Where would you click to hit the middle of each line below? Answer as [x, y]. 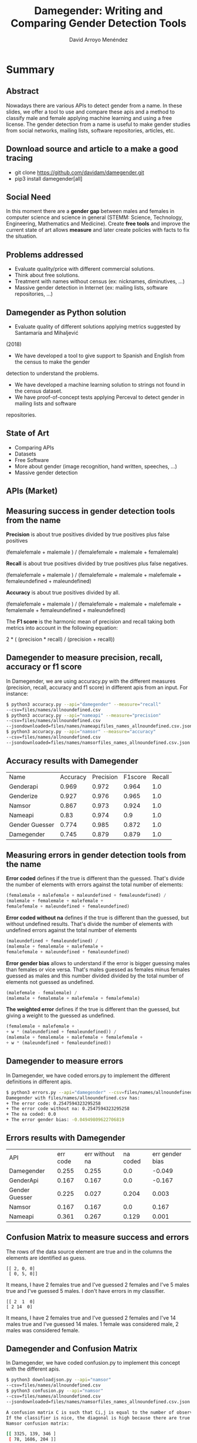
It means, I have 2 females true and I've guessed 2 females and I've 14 [91, 1318]
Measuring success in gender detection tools [91, 511]
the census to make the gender [52, 362]
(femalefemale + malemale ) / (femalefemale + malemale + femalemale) [92, 552]
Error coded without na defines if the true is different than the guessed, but [98, 918]
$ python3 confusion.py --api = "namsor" [55, 1391]
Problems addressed [45, 255]
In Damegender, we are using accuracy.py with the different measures [91, 681]
